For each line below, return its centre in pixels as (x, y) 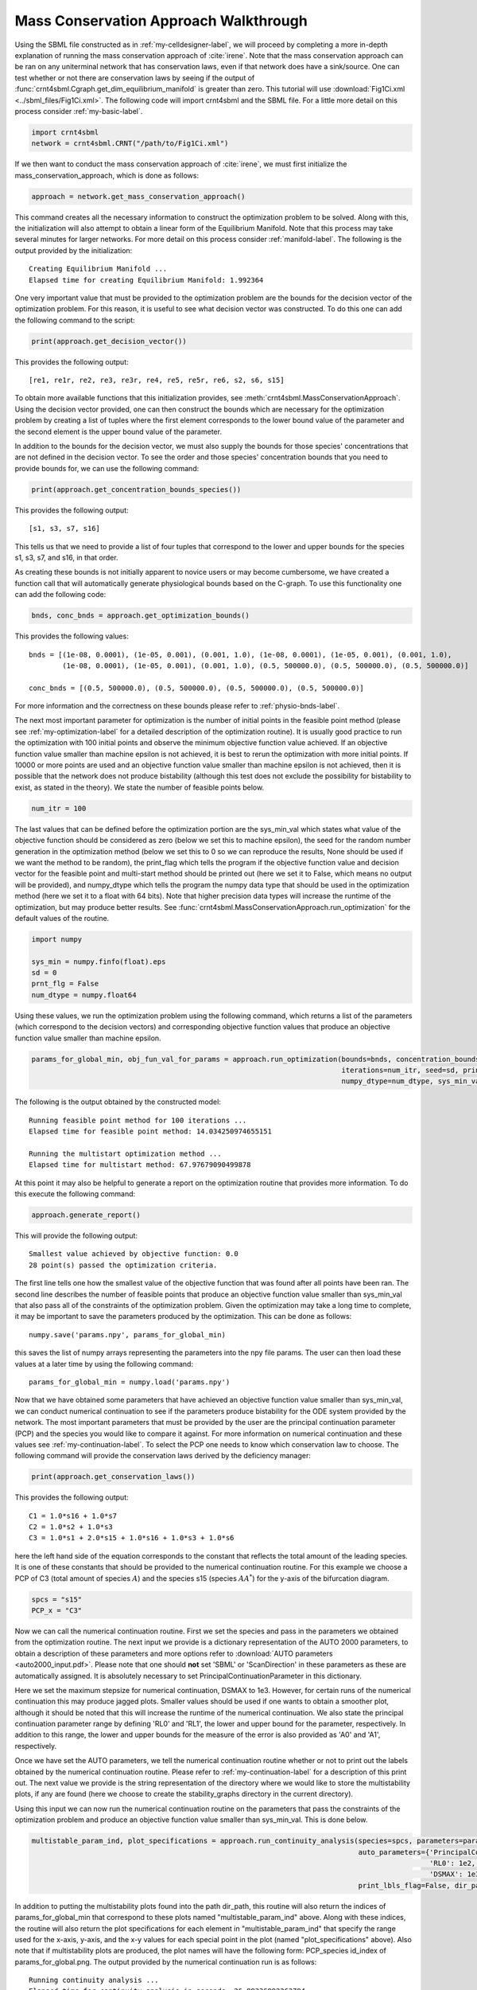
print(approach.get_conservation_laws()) (113, 1477)
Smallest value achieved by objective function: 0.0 (134, 1254)
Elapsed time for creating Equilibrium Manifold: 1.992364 (146, 280)
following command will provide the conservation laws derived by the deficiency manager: (163, 1456)
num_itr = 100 (59, 808)
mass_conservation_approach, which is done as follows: (107, 175)
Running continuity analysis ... (94, 1980)
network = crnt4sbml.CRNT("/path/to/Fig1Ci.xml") (130, 144)
